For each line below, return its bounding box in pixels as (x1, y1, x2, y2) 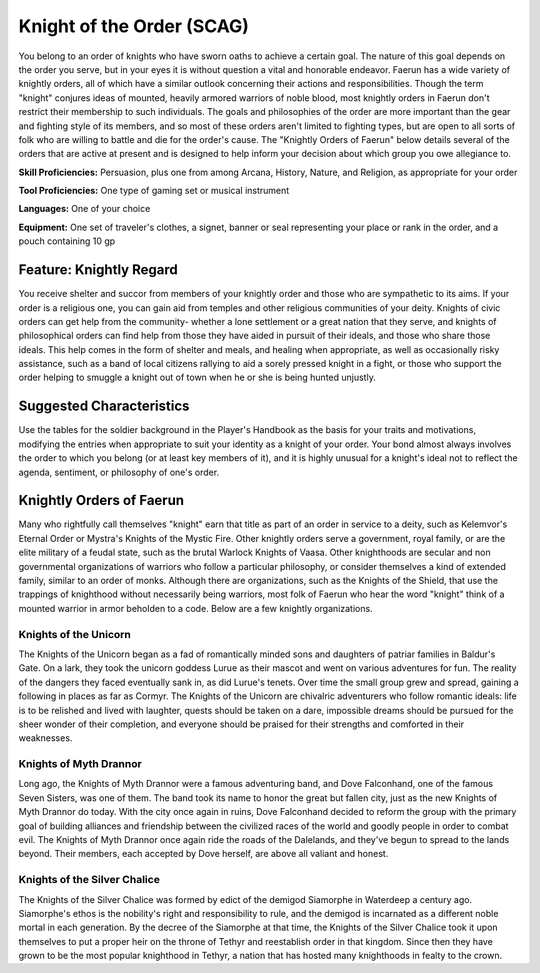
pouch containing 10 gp (18, 235, 116, 247)
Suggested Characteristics (18, 398, 190, 415)
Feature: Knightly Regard (18, 261, 179, 279)
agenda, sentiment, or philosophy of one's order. (18, 466, 220, 478)
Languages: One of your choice (18, 203, 151, 215)
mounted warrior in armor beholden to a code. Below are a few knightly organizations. (18, 602, 374, 614)
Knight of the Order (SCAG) (18, 15, 249, 37)
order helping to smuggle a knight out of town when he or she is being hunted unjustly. (18, 371, 377, 384)
